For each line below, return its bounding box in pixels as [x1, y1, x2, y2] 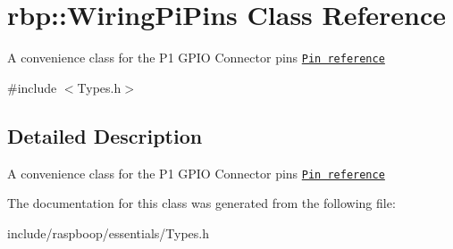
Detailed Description [7, 121, 203, 149]
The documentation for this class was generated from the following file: [7, 194, 396, 212]
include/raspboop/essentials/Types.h [7, 223, 210, 242]
